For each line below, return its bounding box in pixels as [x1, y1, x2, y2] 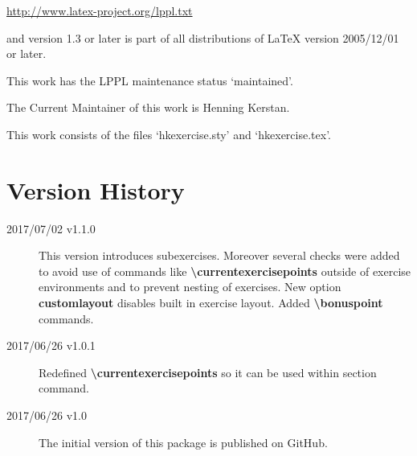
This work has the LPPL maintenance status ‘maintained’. [6, 72, 293, 88]
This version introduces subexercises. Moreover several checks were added [39, 247, 400, 264]
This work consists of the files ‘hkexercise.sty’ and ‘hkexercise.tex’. [6, 125, 331, 142]
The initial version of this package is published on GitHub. [39, 433, 328, 450]
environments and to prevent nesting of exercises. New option [39, 278, 341, 295]
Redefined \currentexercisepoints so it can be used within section [39, 364, 377, 380]
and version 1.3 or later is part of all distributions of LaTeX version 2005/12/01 [6, 29, 399, 46]
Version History [6, 173, 185, 206]
